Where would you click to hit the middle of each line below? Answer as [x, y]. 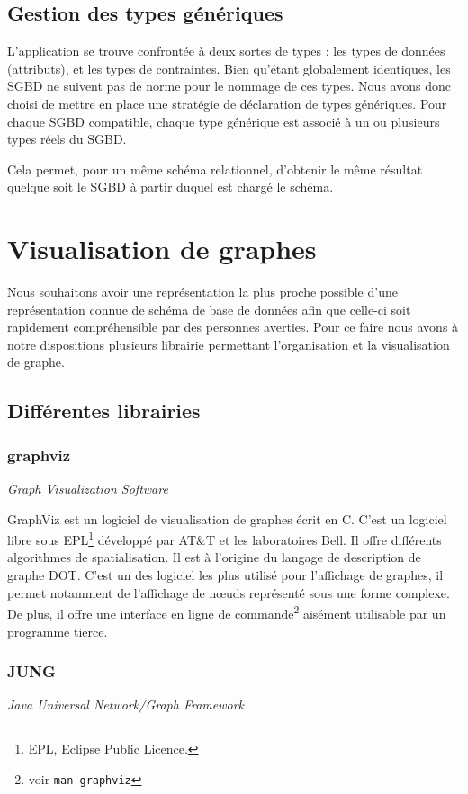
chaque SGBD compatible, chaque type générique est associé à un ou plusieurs [224, 121]
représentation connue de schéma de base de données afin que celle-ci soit [209, 309]
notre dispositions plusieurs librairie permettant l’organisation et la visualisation [229, 344]
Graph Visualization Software [88, 489]
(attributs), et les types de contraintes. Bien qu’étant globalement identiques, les [229, 68]
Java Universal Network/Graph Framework [126, 705]
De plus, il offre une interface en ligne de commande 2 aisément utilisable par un [227, 612]
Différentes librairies [104, 410]
